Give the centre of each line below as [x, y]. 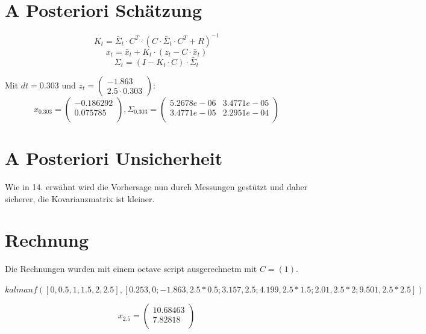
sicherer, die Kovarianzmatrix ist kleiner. [80, 198]
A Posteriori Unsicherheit [114, 158]
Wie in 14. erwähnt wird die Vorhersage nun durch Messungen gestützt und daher [156, 186]
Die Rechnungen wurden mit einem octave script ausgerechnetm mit [131, 269]
